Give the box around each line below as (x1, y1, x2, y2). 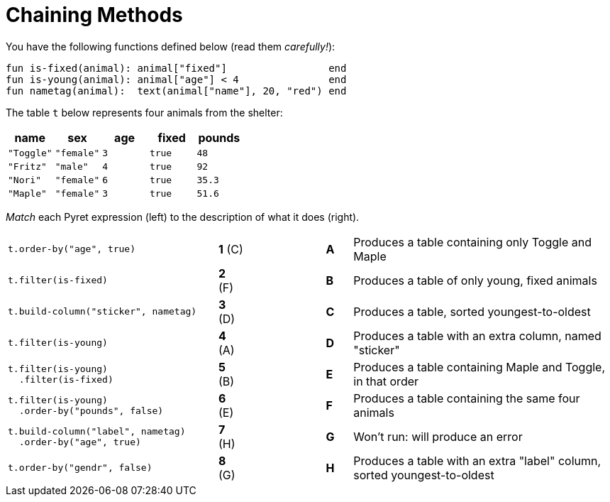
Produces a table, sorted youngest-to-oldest (353, 304, 591, 319)
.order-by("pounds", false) (18, 405, 164, 416)
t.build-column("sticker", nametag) (8, 306, 197, 317)
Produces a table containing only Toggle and (353, 234, 592, 249)
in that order (353, 373, 419, 388)
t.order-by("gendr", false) (8, 462, 152, 474)
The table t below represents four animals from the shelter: (6, 106, 283, 119)
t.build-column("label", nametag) (8, 425, 186, 437)
